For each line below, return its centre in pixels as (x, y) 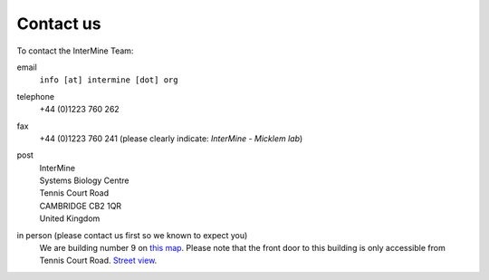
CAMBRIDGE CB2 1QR (81, 206)
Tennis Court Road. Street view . (98, 261)
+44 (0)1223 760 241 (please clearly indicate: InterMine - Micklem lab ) (171, 138)
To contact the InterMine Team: (75, 51)
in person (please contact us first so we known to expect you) (132, 235)
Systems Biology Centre (84, 180)
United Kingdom (70, 218)
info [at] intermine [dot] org (109, 80)
